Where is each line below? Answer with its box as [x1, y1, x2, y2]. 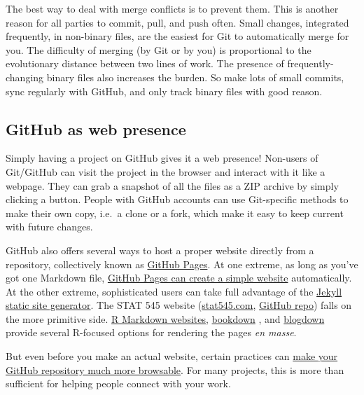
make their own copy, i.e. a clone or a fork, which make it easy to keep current [6, 205, 344, 220]
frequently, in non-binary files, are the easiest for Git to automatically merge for [6, 29, 349, 43]
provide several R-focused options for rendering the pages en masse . [6, 325, 297, 340]
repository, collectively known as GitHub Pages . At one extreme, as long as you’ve [6, 256, 358, 271]
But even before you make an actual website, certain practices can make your [6, 349, 338, 363]
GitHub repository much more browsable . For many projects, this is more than [6, 362, 344, 377]
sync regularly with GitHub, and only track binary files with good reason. [6, 83, 323, 98]
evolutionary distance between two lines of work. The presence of [6, 56, 284, 71]
